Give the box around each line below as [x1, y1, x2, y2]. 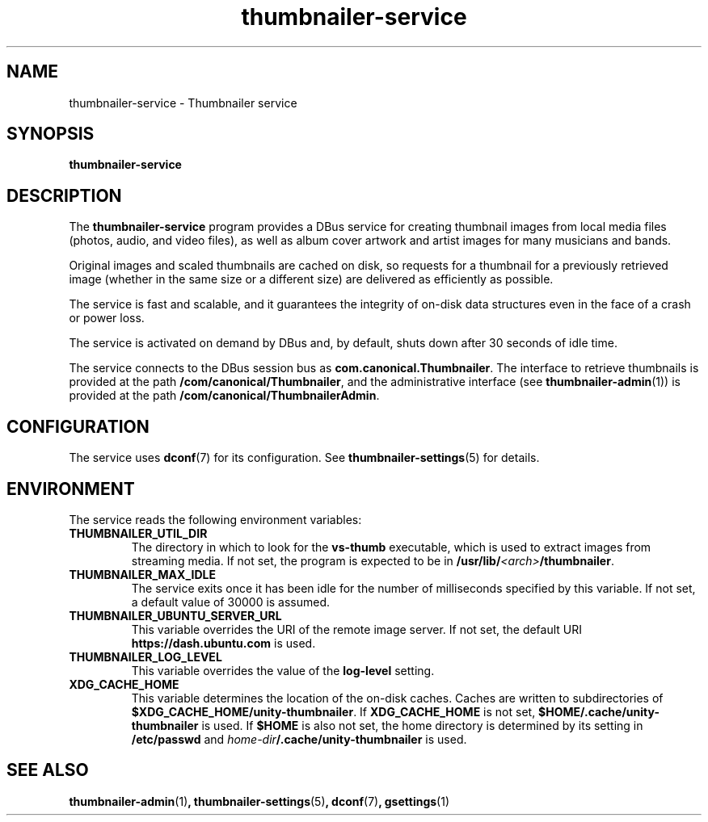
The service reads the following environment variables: [69, 512, 362, 526]
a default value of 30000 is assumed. [131, 594, 331, 609]
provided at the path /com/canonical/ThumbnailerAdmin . [69, 388, 380, 403]
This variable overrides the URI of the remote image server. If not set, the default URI [131, 622, 583, 636]
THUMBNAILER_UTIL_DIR [69, 526, 208, 540]
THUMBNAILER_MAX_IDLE [69, 567, 216, 581]
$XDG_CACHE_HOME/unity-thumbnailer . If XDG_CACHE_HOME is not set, [131, 704, 536, 719]
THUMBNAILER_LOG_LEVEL [69, 649, 222, 664]
